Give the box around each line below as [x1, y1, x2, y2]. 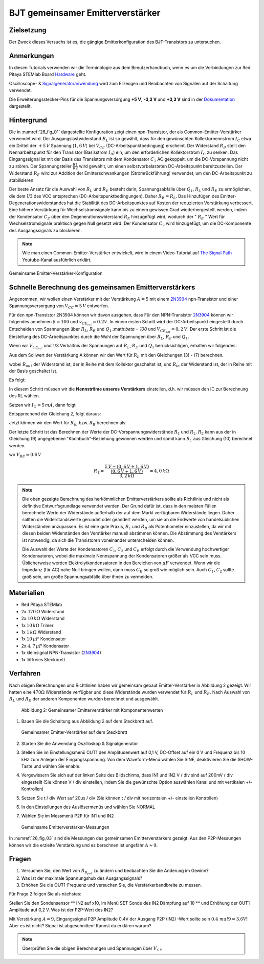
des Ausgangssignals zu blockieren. [9, 227, 82, 233]
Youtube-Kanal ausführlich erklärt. [22, 257, 92, 263]
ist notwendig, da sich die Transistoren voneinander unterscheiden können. [22, 537, 174, 543]
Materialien [9, 589, 45, 597]
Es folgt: [9, 377, 26, 383]
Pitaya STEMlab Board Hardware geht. [9, 72, 87, 77]
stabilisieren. [9, 177, 35, 183]
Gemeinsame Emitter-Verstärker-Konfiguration [9, 270, 103, 276]
